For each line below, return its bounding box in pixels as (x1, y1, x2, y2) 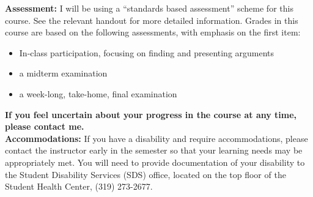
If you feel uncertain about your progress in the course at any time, (5, 108, 297, 121)
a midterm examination (19, 67, 108, 80)
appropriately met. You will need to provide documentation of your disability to (5, 155, 305, 168)
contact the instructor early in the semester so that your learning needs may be (5, 144, 303, 157)
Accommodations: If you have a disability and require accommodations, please (5, 132, 308, 144)
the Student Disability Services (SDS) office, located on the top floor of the (5, 168, 286, 180)
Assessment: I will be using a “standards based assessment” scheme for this (5, 2, 293, 14)
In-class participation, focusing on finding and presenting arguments (19, 46, 274, 59)
